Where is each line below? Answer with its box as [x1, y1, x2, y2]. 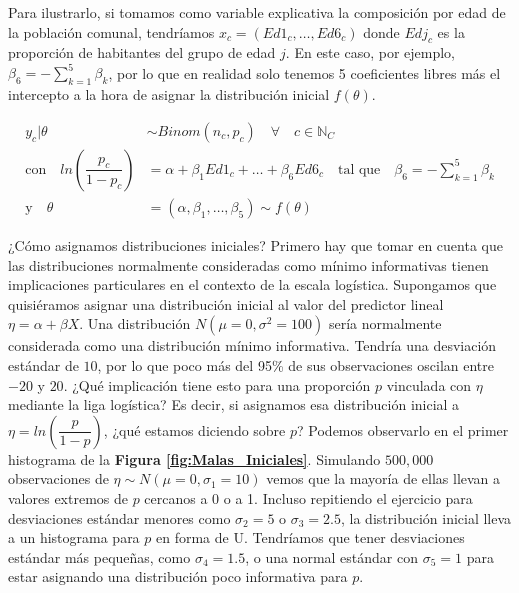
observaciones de [8, 468, 109, 489]
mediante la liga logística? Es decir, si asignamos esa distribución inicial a [8, 394, 460, 415]
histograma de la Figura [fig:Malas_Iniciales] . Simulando [8, 448, 381, 469]
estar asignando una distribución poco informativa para [8, 566, 348, 587]
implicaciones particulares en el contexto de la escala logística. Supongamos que [8, 274, 497, 295]
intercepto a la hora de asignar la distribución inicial [8, 84, 330, 105]
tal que [337, 162, 381, 177]
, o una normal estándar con [245, 546, 419, 567]
